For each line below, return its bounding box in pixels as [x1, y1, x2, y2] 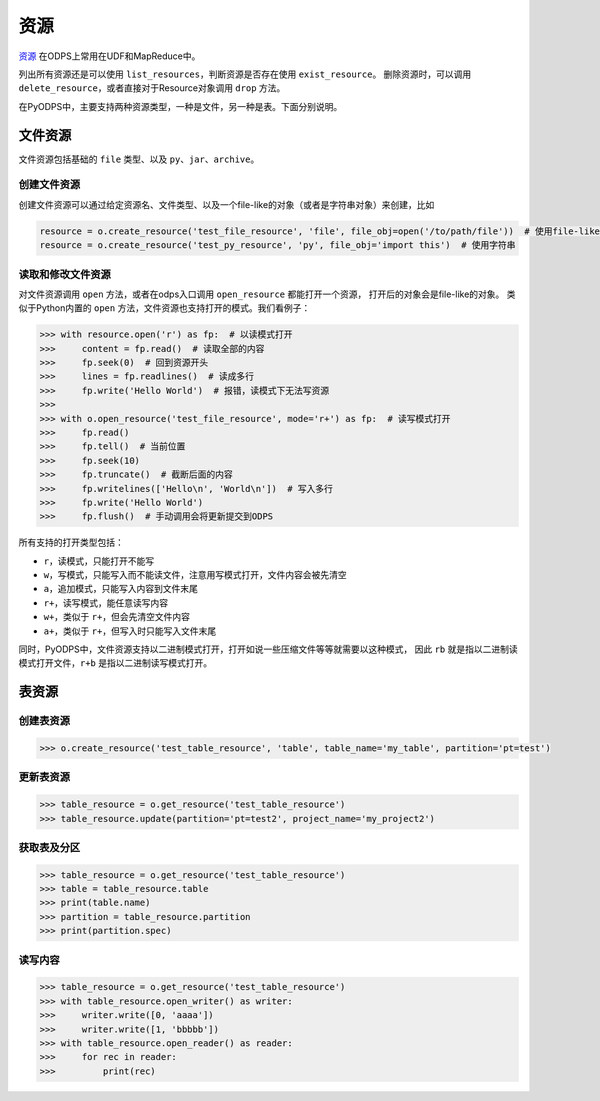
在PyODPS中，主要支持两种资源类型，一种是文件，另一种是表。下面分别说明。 [18, 100, 343, 112]
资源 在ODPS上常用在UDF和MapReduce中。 [18, 50, 201, 62]
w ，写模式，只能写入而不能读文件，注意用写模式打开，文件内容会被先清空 [43, 569, 347, 581]
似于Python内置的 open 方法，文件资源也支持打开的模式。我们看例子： [18, 302, 311, 314]
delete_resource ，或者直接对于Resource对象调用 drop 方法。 [18, 82, 286, 94]
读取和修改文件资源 [18, 267, 112, 281]
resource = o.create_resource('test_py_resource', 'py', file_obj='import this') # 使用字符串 [39, 240, 516, 251]
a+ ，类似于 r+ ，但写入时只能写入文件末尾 [43, 625, 217, 637]
